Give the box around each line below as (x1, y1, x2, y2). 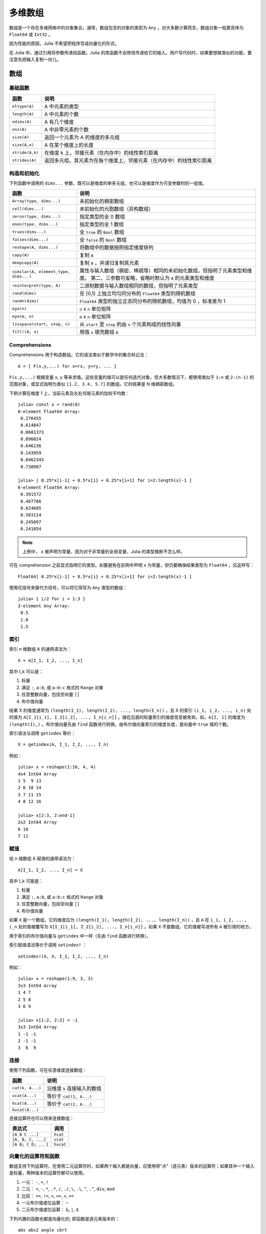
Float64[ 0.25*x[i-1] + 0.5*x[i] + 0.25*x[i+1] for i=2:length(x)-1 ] (18, 574, 192, 579)
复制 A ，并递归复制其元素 (79, 260, 139, 267)
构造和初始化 (9, 170, 40, 177)
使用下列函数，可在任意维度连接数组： (9, 1067, 87, 1073)
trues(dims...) (12, 229, 46, 234)
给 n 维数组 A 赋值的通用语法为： (9, 855, 76, 861)
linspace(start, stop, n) (12, 321, 70, 327)
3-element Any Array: (18, 603, 70, 609)
